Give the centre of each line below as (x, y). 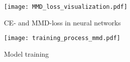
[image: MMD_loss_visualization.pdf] (66, 7)
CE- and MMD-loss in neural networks (63, 22)
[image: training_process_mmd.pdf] (62, 38)
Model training (27, 53)
